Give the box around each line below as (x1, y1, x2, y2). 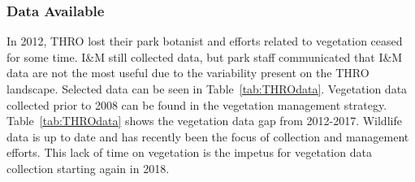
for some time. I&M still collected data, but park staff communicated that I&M (6, 48, 403, 65)
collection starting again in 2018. (6, 159, 170, 176)
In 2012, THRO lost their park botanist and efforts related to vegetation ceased (6, 32, 403, 50)
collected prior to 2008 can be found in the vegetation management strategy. (6, 96, 387, 113)
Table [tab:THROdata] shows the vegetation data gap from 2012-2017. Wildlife (6, 112, 402, 129)
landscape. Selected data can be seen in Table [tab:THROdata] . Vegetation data (6, 80, 408, 97)
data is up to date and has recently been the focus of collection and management (6, 128, 409, 145)
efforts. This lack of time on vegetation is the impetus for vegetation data (6, 144, 372, 161)
